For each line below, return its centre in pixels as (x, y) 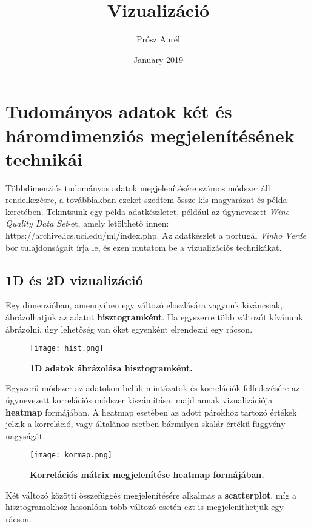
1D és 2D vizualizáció (74, 280)
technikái (44, 158)
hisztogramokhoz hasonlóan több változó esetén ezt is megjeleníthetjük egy (145, 507)
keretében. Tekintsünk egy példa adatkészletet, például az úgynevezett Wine (147, 211)
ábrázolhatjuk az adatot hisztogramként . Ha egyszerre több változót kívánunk (154, 317)
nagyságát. (25, 435)
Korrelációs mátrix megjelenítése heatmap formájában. (147, 475)
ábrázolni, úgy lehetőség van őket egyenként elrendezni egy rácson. (129, 329)
